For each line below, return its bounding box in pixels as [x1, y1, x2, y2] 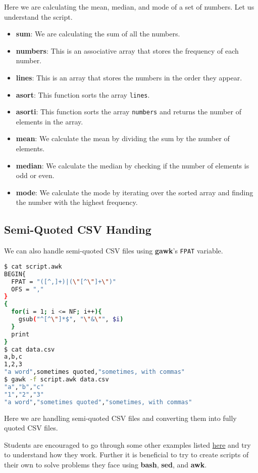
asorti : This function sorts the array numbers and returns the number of [16, 106, 241, 117]
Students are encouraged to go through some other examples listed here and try [4, 439, 251, 450]
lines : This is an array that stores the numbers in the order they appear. [16, 72, 242, 82]
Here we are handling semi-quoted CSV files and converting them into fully [4, 412, 237, 423]
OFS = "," [11, 285, 44, 293]
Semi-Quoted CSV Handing [4, 222, 151, 237]
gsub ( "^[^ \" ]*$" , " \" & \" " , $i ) [18, 316, 124, 323]
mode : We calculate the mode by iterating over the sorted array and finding [16, 187, 253, 197]
